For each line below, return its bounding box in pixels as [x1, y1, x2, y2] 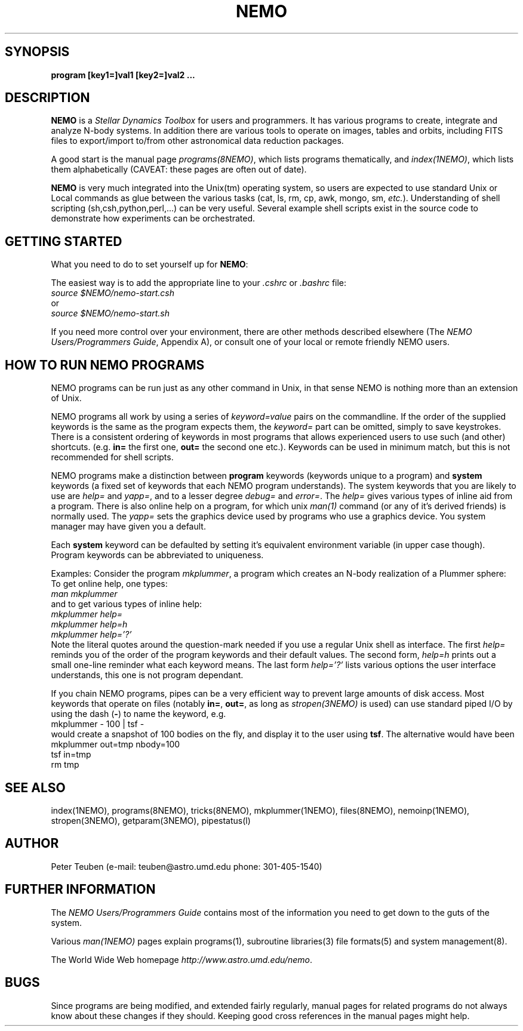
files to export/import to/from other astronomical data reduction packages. [51, 136, 344, 146]
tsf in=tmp [51, 749, 91, 760]
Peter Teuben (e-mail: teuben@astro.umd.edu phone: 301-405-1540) [51, 861, 322, 872]
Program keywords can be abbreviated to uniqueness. [51, 550, 264, 561]
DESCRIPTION [5, 90, 90, 106]
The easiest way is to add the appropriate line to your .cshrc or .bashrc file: [51, 278, 347, 288]
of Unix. [51, 393, 82, 404]
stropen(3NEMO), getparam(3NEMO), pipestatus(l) [51, 815, 251, 826]
